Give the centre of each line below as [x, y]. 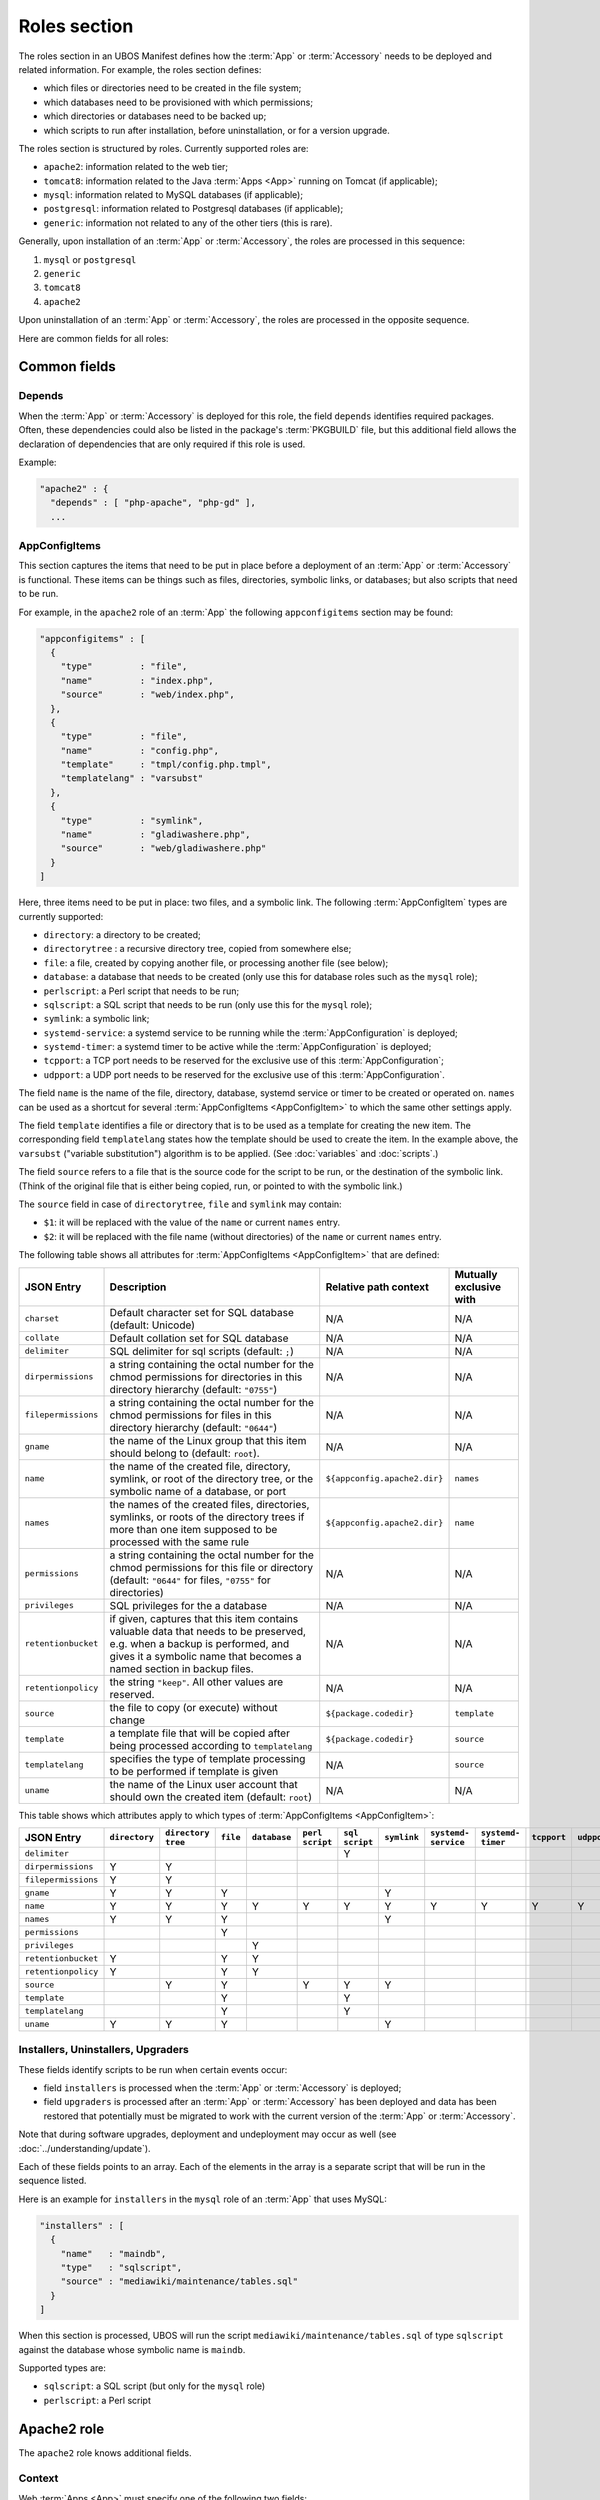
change [127, 1720]
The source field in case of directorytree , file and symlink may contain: [180, 1204]
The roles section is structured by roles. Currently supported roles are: [163, 148]
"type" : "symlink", [132, 820]
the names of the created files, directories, [209, 1504]
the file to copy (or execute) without [194, 1707]
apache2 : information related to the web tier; [136, 167]
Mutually [476, 1274]
